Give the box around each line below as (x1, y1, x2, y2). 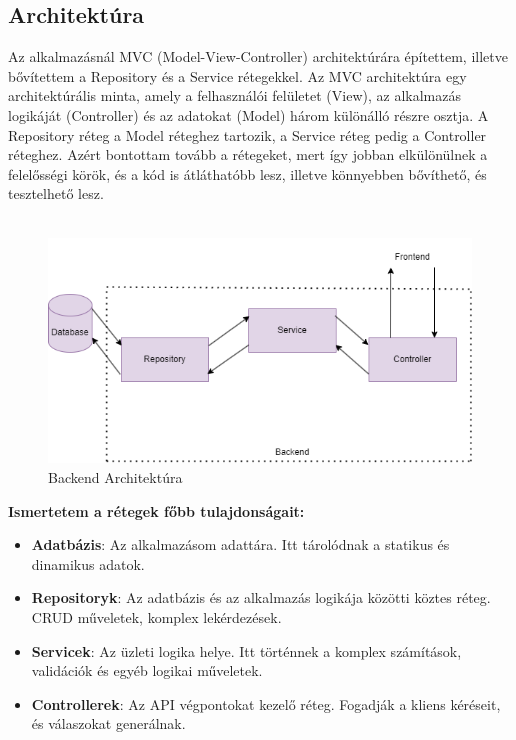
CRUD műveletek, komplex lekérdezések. (31, 606, 282, 627)
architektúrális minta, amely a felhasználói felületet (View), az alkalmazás (8, 85, 461, 106)
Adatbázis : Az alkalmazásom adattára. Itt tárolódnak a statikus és (31, 534, 450, 555)
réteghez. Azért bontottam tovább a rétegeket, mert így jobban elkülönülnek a (8, 144, 488, 165)
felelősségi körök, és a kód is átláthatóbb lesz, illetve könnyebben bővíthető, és (8, 163, 487, 184)
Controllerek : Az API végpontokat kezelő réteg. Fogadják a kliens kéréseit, (31, 693, 501, 714)
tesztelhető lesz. (8, 183, 104, 204)
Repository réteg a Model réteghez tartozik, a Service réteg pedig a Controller (8, 124, 487, 145)
